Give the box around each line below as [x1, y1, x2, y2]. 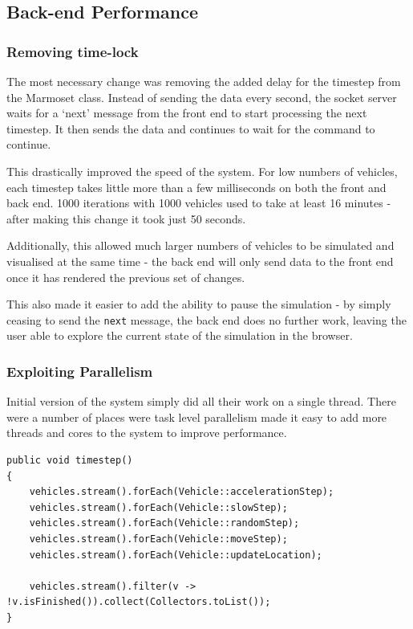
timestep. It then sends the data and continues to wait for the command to [6, 120, 375, 137]
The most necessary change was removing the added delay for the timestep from [6, 73, 401, 89]
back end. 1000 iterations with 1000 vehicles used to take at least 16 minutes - [6, 194, 391, 211]
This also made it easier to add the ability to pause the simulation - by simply [6, 296, 391, 312]
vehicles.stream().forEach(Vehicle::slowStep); [29, 501, 288, 513]
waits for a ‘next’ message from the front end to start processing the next [6, 104, 367, 121]
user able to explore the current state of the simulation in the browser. [6, 327, 353, 344]
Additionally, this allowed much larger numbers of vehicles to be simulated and [6, 237, 395, 254]
